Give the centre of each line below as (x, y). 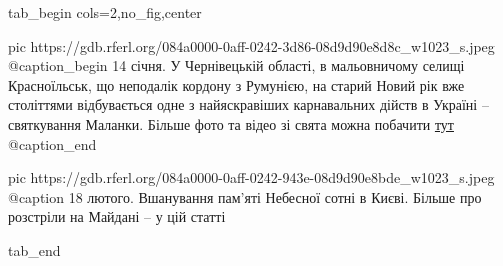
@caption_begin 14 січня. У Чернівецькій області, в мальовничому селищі (236, 65)
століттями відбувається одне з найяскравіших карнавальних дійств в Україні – (248, 104)
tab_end (34, 249)
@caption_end (52, 143)
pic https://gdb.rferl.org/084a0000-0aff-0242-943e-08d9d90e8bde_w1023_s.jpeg (251, 177)
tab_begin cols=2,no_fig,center (105, 12)
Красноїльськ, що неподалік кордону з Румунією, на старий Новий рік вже (236, 84)
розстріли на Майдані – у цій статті (117, 216)
